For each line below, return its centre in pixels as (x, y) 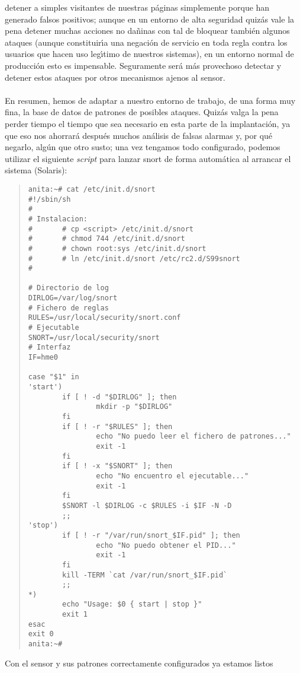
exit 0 (41, 634)
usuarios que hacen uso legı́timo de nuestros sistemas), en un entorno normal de (149, 54)
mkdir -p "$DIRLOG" (134, 407)
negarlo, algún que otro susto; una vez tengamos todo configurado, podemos (143, 147)
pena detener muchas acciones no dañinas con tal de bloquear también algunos (147, 31)
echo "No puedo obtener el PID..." (166, 545)
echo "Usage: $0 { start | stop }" (132, 604)
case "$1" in (54, 377)
